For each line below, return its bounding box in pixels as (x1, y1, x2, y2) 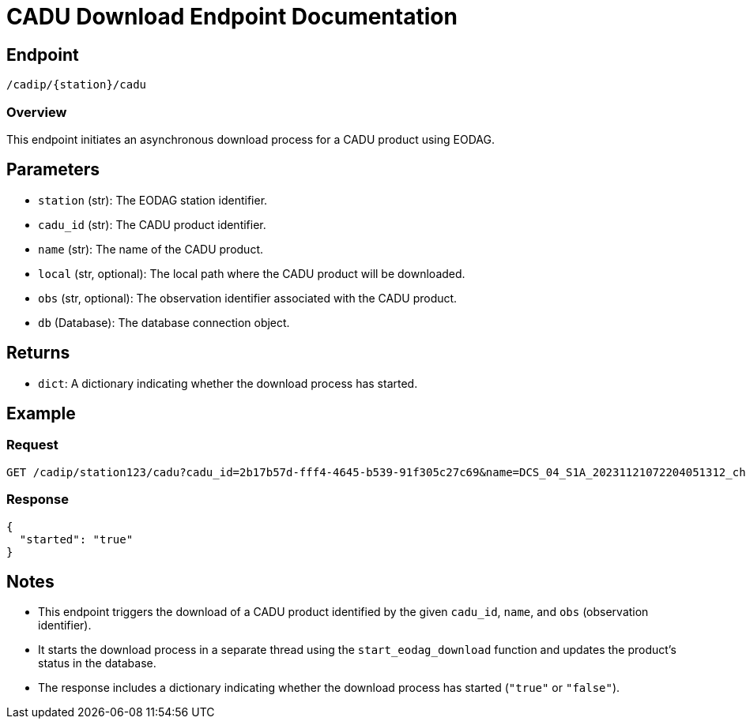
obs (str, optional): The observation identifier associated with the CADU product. (38, 291, 458, 305)
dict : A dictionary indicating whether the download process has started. (38, 376, 418, 390)
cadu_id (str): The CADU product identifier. (38, 217, 266, 231)
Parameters (6, 160, 100, 180)
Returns (6, 343, 70, 363)
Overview (6, 103, 67, 120)
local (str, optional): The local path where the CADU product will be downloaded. (38, 266, 465, 280)
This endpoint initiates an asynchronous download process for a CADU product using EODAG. (6, 132, 495, 146)
